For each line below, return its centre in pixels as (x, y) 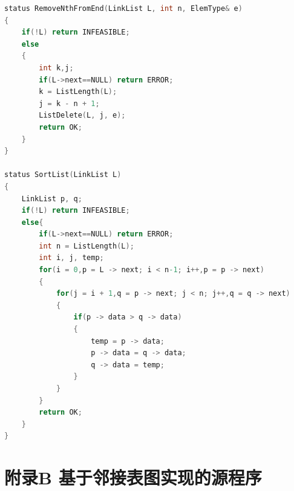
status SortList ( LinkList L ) (63, 175)
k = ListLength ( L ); (78, 92)
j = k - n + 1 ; (69, 103)
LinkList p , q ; (52, 199)
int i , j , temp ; (71, 258)
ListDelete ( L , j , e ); (82, 115)
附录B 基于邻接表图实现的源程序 (133, 477)
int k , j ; (56, 68)
